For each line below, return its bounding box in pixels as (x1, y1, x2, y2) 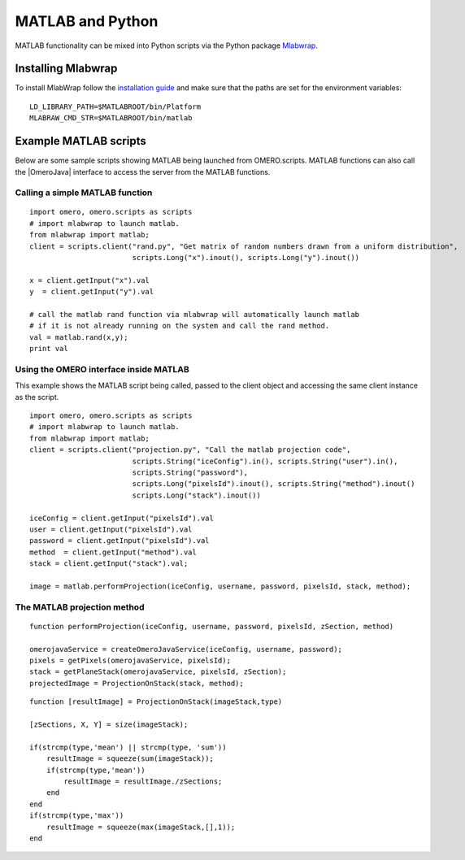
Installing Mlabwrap (15, 62, 118, 76)
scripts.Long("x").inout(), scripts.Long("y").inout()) (132, 253, 360, 263)
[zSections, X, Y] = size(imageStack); (29, 720, 189, 729)
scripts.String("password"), (132, 468, 248, 477)
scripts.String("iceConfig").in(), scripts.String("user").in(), (132, 456, 398, 466)
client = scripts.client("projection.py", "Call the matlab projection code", (29, 445, 351, 454)
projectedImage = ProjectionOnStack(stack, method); (29, 679, 244, 688)
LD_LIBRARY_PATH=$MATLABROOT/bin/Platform (29, 102, 202, 111)
